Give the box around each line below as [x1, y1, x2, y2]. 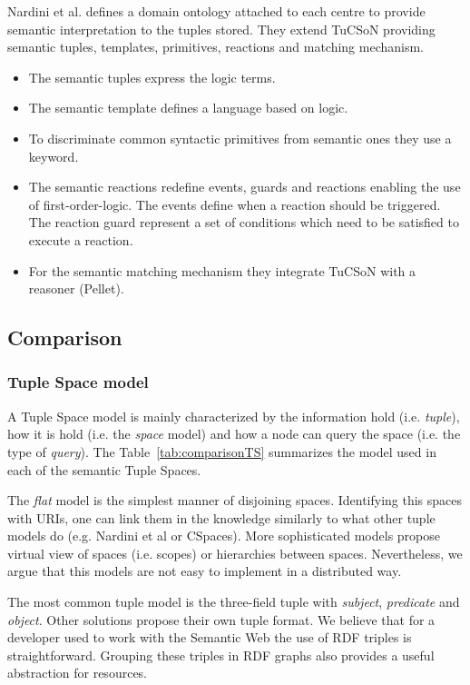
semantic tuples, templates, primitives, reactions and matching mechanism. [7, 37, 425, 56]
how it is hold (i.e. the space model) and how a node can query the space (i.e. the [7, 424, 461, 443]
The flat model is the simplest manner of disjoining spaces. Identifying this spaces [7, 491, 463, 510]
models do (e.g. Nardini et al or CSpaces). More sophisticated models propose [7, 526, 440, 545]
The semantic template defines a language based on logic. [28, 98, 348, 117]
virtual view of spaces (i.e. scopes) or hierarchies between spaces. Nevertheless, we [7, 543, 463, 562]
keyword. [28, 146, 79, 165]
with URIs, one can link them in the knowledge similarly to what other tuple [7, 508, 436, 527]
